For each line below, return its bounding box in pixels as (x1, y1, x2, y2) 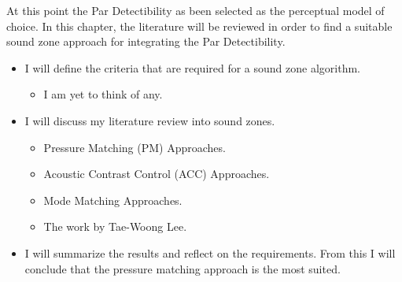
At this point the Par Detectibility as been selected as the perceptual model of (6, 2, 385, 18)
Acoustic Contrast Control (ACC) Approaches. (43, 165, 270, 182)
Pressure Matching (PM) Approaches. (43, 139, 226, 155)
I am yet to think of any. (43, 86, 163, 102)
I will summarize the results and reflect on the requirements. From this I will (24, 244, 396, 261)
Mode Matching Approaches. (43, 191, 183, 208)
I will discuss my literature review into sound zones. (24, 112, 275, 128)
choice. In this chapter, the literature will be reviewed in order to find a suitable (6, 17, 393, 34)
